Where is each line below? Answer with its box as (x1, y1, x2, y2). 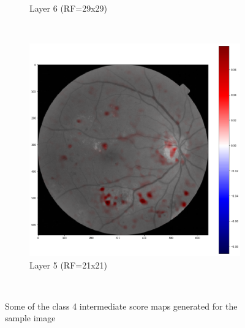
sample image (5, 311, 56, 324)
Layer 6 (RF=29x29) (29, 2, 108, 14)
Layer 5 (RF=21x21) (29, 258, 108, 271)
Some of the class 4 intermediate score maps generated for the (5, 299, 238, 312)
